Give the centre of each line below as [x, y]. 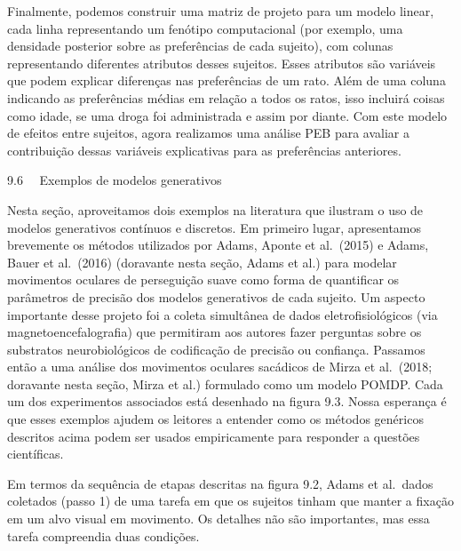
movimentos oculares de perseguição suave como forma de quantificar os [203, 279]
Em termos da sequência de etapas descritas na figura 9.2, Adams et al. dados [220, 483]
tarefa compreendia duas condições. [103, 535]
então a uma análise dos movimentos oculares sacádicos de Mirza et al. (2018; [220, 367]
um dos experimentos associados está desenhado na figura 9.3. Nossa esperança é [227, 401]
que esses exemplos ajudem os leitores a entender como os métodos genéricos [215, 419]
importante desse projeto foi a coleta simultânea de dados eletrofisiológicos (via [223, 314]
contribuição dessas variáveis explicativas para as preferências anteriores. [204, 150]
